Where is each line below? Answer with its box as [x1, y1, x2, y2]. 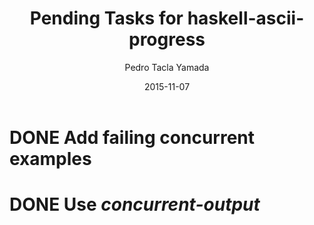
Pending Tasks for [29, 7, 184, 30]
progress [128, 28, 206, 51]
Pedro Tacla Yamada [124, 61, 210, 73]
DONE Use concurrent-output [9, 193, 261, 216]
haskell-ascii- [187, 7, 305, 30]
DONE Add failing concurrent [9, 126, 256, 149]
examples [9, 147, 92, 170]
